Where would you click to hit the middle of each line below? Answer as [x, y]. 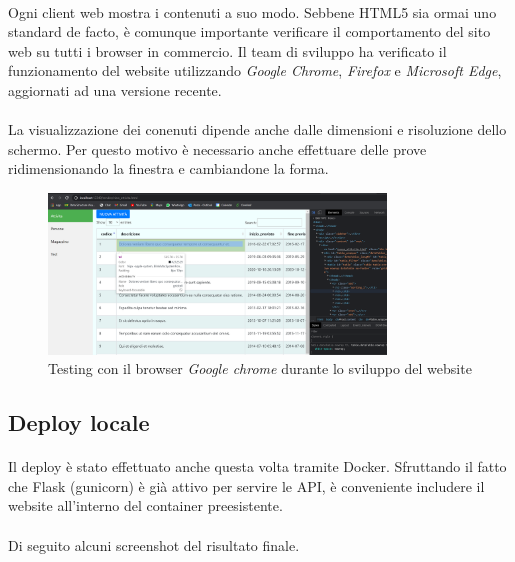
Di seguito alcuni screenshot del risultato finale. [154, 544]
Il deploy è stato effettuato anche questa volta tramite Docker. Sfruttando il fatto [257, 466]
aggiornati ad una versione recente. [115, 89]
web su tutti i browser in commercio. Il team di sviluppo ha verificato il [227, 50]
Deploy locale [79, 422]
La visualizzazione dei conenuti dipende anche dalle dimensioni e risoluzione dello [257, 129]
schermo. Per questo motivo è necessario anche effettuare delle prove [217, 148]
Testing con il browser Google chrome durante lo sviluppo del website [260, 368]
